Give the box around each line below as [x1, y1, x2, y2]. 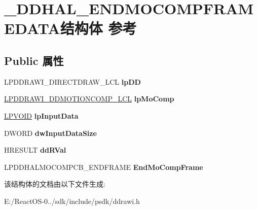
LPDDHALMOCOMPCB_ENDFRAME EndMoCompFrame [4, 161, 203, 172]
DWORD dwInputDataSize [4, 127, 97, 138]
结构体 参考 [60, 18, 137, 39]
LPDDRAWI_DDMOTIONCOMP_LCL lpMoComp [4, 93, 174, 104]
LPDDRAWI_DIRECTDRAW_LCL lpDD [4, 76, 141, 87]
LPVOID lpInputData [4, 110, 79, 121]
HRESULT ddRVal [4, 145, 66, 155]
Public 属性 [4, 52, 64, 68]
